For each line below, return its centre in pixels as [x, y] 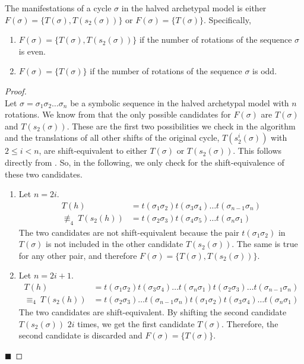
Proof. [16, 91]
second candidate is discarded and [80, 335]
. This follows [257, 151]
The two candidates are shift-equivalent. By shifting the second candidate [153, 312]
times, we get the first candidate [136, 323]
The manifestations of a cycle [58, 8]
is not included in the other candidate [115, 244]
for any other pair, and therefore [78, 255]
